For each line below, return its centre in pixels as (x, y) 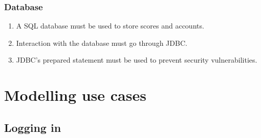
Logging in (33, 127)
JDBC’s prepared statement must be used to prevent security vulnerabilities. (137, 60)
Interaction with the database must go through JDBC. (102, 43)
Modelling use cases (75, 95)
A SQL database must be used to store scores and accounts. (110, 26)
